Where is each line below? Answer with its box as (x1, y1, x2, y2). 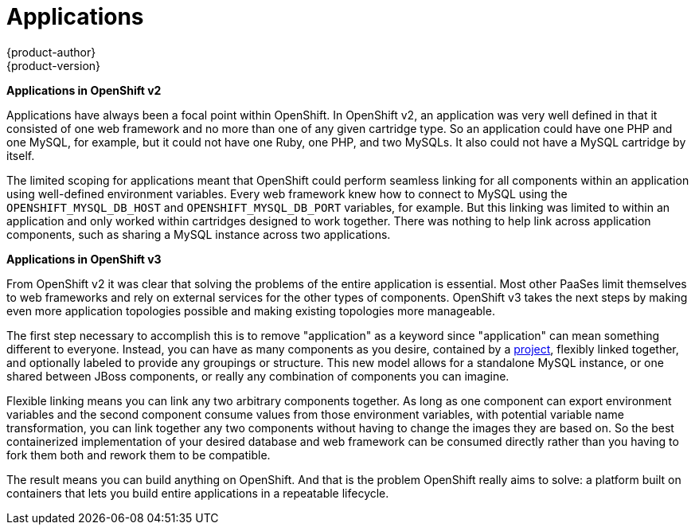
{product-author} (6, 45, 96, 59)
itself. (6, 148, 35, 162)
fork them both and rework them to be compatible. (6, 447, 271, 462)
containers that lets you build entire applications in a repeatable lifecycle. (6, 486, 389, 500)
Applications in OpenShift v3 (6, 252, 162, 266)
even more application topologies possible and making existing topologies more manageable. (6, 303, 495, 318)
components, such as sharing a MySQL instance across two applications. (6, 227, 391, 241)
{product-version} (6, 58, 101, 72)
